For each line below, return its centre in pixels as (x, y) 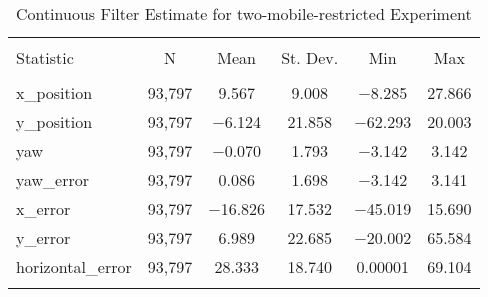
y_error (43, 237)
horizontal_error (74, 266)
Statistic (45, 57)
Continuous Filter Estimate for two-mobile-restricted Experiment (243, 13)
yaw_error (53, 179)
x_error (43, 208)
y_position (54, 121)
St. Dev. (310, 57)
